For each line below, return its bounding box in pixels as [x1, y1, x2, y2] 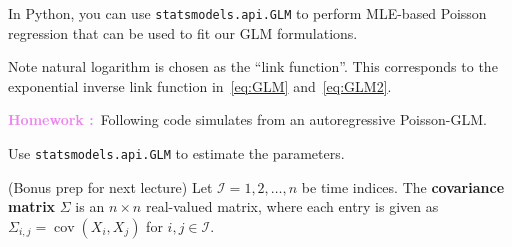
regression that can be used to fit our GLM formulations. [8, 22, 358, 43]
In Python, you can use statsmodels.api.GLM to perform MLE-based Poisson [8, 3, 487, 23]
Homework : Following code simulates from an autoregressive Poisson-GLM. [8, 109, 487, 130]
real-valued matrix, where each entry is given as [145, 196, 439, 217]
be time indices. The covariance [301, 176, 505, 197]
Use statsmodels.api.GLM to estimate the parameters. [8, 143, 345, 164]
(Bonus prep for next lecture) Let [8, 176, 213, 197]
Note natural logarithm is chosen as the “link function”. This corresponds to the [8, 56, 498, 77]
